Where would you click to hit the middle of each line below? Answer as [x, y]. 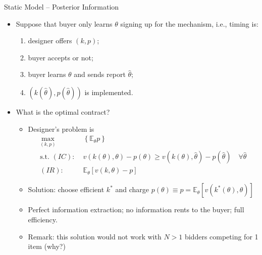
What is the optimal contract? [63, 111]
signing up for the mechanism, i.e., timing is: [189, 23]
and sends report [100, 74]
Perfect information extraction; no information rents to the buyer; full [136, 209]
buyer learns [47, 74]
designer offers [50, 40]
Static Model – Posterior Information [62, 7]
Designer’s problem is [61, 129]
